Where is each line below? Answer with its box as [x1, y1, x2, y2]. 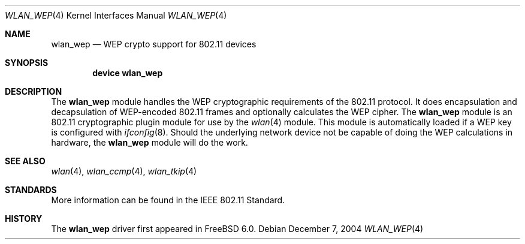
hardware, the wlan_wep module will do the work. [51, 137, 248, 147]
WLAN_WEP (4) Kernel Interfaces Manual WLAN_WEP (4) [5, 10, 227, 20]
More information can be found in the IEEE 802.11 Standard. [51, 195, 285, 205]
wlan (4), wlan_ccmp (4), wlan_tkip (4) [51, 166, 197, 176]
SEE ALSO [5, 156, 46, 166]
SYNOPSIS [5, 58, 49, 68]
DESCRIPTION [5, 86, 62, 97]
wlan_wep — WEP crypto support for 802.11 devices [51, 39, 257, 49]
